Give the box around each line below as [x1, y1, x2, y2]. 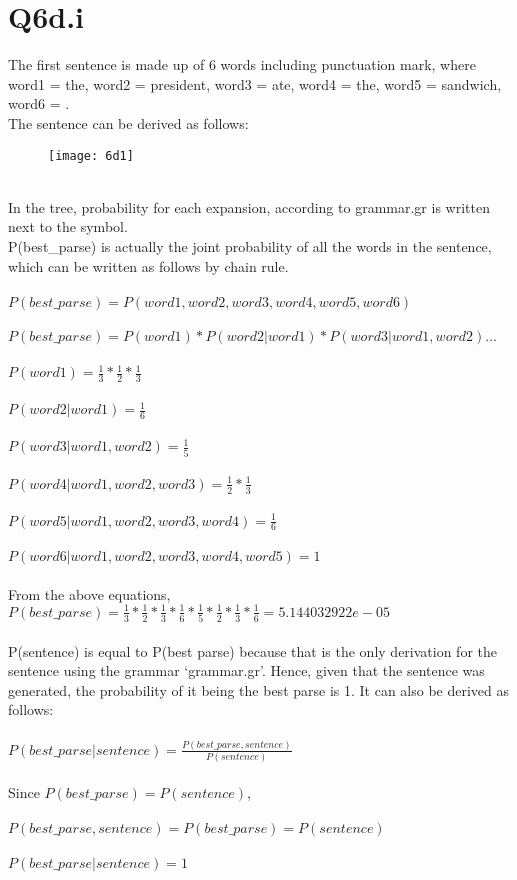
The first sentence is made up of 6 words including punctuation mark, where [8, 54, 476, 75]
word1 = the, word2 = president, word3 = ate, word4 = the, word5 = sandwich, [8, 73, 502, 94]
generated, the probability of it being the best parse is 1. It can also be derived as [8, 679, 510, 700]
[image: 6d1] [48, 148, 134, 163]
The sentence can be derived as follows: [8, 112, 249, 133]
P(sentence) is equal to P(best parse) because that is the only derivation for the [8, 640, 498, 661]
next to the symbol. [8, 216, 128, 237]
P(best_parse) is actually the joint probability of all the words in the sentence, [8, 235, 492, 256]
